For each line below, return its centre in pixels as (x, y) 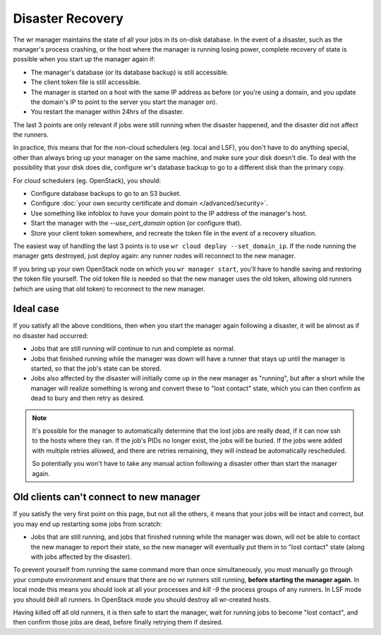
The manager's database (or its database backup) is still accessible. (130, 72)
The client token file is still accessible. (86, 82)
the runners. (31, 135)
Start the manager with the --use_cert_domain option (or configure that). (137, 223)
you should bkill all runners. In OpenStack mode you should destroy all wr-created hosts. (142, 599)
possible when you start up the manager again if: (84, 59)
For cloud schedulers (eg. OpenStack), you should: (87, 180)
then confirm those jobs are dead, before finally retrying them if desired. (118, 622)
